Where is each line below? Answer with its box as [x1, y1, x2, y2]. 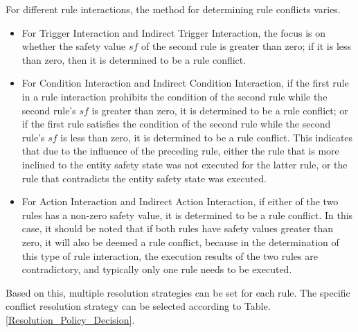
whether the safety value [21, 39, 126, 53]
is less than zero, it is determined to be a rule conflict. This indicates [60, 130, 353, 144]
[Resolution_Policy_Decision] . [6, 312, 135, 326]
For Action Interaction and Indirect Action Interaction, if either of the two [21, 194, 339, 209]
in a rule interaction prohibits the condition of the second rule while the [21, 89, 328, 103]
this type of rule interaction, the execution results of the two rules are [21, 248, 318, 263]
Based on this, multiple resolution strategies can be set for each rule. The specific [6, 285, 350, 299]
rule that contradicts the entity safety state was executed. [21, 171, 267, 185]
